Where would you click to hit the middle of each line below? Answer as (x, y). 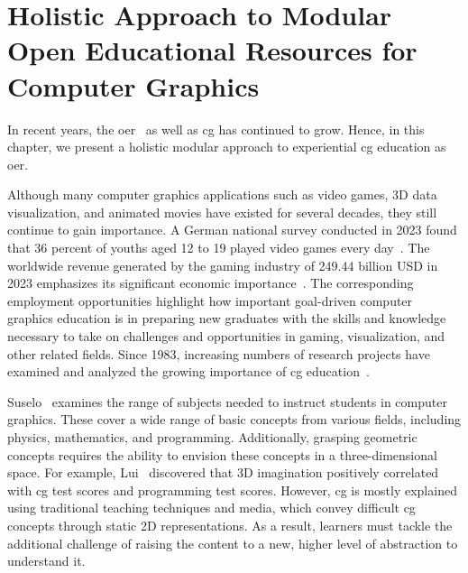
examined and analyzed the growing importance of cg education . (188, 371)
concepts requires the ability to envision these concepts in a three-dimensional (222, 454)
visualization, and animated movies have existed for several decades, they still (222, 212)
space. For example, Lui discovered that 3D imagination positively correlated (223, 472)
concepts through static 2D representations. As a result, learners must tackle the (230, 525)
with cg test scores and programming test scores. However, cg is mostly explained (232, 490)
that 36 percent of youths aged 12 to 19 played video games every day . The (219, 248)
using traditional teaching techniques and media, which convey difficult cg (211, 508)
